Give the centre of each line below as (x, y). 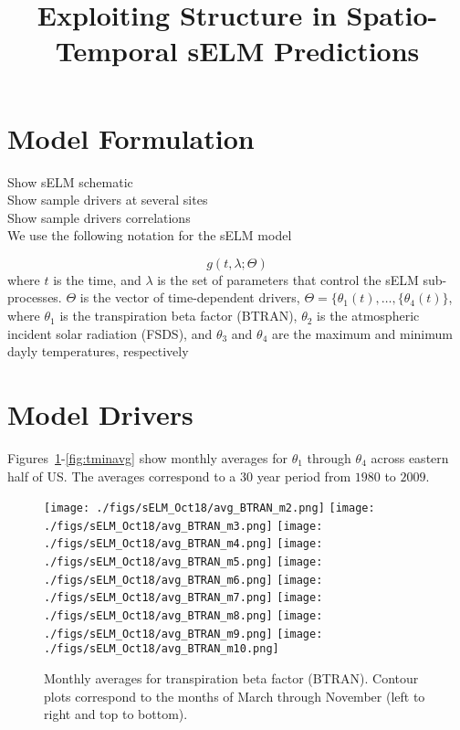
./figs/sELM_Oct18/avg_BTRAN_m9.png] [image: (183, 634)
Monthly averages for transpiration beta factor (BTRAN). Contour (231, 678)
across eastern (410, 457)
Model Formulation (131, 138)
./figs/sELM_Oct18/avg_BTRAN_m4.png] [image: (183, 544)
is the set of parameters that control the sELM (288, 279)
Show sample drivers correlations (99, 217)
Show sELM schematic (70, 181)
